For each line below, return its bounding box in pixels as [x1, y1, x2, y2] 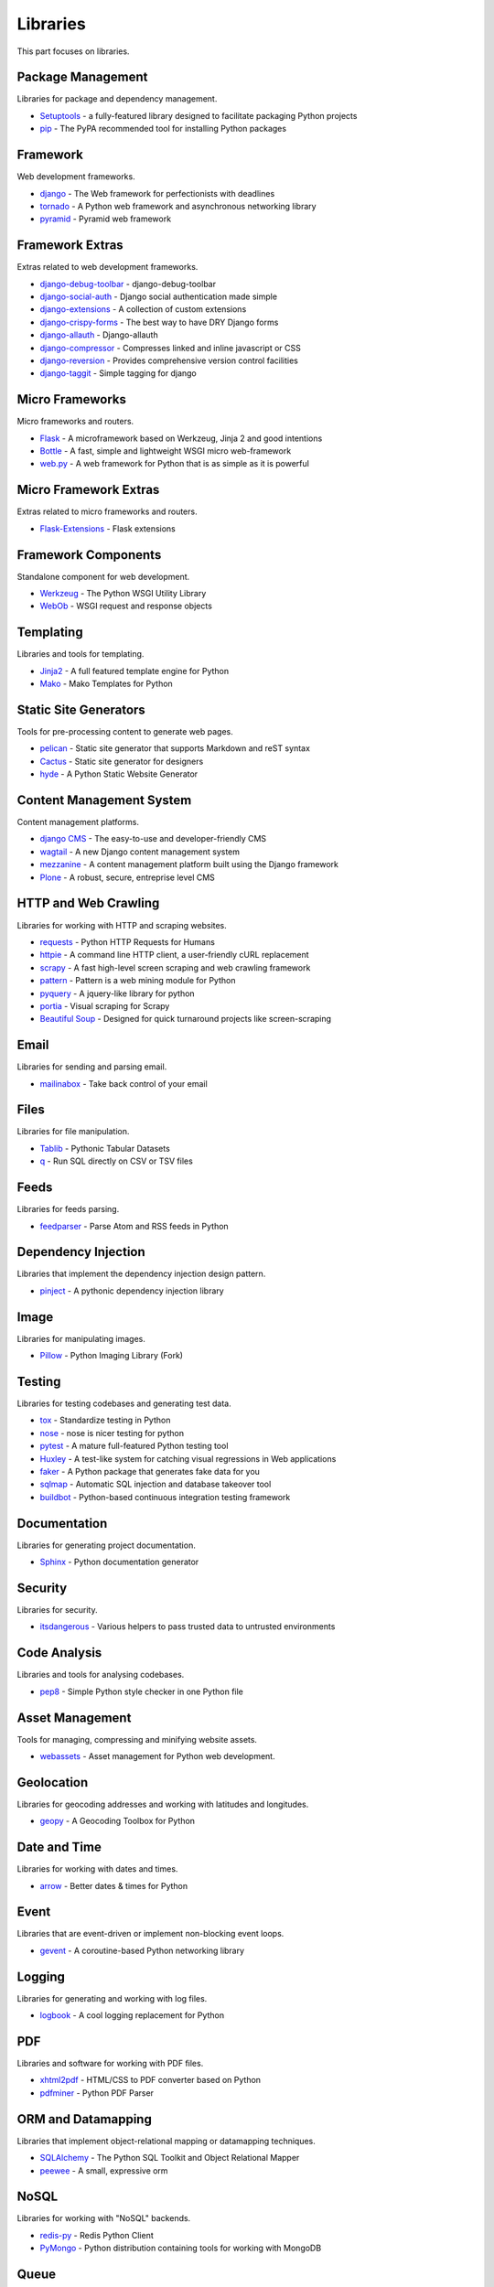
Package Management [16, 70, 148, 85]
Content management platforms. [16, 817, 139, 828]
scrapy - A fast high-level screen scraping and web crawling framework [39, 961, 311, 973]
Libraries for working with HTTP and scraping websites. [16, 919, 228, 930]
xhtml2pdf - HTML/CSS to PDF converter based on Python [39, 2075, 261, 2086]
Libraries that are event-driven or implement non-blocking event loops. [16, 1928, 285, 1939]
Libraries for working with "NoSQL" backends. [16, 2213, 191, 2224]
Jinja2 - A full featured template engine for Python [39, 665, 229, 676]
